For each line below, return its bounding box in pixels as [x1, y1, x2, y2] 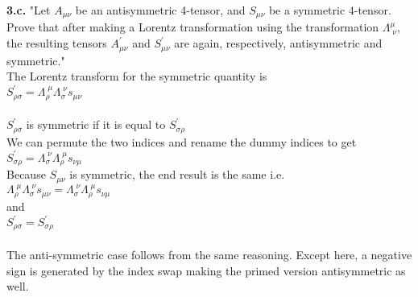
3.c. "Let [6, 2, 51, 18]
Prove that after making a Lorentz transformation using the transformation [6, 19, 379, 35]
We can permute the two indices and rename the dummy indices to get [6, 133, 357, 150]
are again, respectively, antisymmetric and [174, 35, 383, 52]
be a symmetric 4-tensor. [268, 2, 391, 18]
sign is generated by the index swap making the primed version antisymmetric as [6, 262, 406, 278]
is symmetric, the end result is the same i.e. [69, 166, 285, 183]
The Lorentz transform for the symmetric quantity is [6, 68, 267, 85]
